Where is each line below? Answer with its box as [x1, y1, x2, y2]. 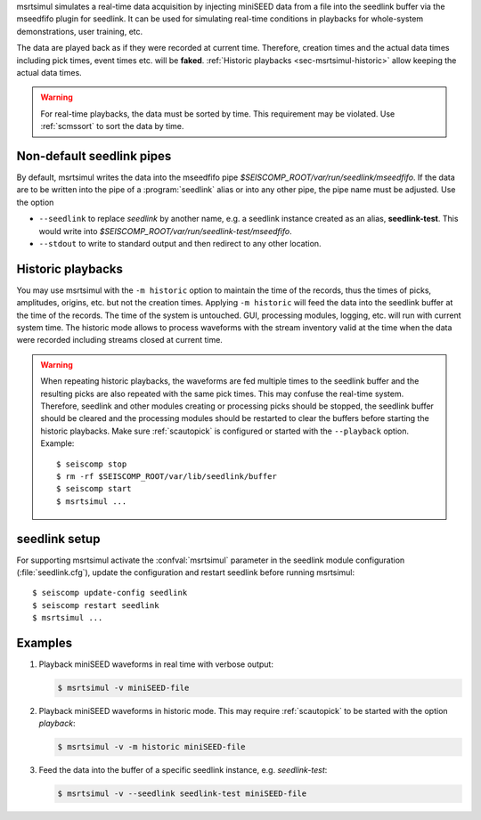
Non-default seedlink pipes [16, 148, 172, 164]
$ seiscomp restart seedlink [32, 600, 159, 610]
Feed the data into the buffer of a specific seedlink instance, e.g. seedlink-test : [38, 765, 328, 775]
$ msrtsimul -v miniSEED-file [57, 683, 190, 694]
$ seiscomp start [56, 483, 132, 494]
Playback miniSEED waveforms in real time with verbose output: [38, 659, 273, 670]
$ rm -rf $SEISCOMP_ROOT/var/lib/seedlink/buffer [56, 471, 278, 481]
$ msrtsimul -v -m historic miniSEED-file [57, 742, 246, 752]
